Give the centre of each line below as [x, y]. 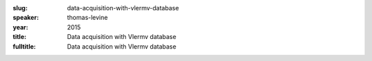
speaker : [26, 18]
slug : [20, 8]
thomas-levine [87, 18]
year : [21, 27]
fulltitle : [24, 46]
